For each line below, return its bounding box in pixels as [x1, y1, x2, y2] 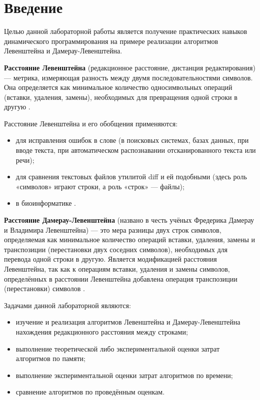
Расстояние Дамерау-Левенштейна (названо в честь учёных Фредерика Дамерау [4, 215, 254, 225]
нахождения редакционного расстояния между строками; [15, 326, 188, 337]
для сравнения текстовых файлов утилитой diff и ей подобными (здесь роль [15, 171, 247, 182]
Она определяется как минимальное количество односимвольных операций [4, 82, 232, 92]
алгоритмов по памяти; [15, 353, 85, 364]
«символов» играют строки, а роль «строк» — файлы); [15, 181, 184, 191]
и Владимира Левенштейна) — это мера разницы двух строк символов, [4, 224, 221, 235]
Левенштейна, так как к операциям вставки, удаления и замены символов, [4, 264, 230, 274]
